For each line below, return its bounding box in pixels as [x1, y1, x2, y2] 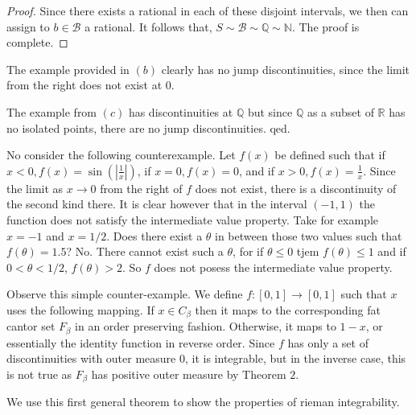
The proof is [299, 18, 360, 35]
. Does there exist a [106, 227, 203, 244]
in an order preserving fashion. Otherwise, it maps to [75, 318, 336, 335]
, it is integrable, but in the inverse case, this [184, 350, 406, 367]
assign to [6, 18, 50, 35]
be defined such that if [274, 146, 385, 163]
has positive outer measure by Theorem [91, 366, 286, 382]
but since [247, 103, 293, 120]
